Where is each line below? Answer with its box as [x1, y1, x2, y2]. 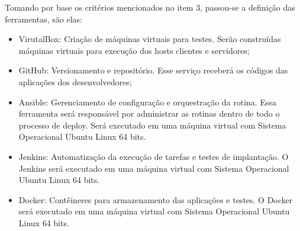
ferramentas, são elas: [5, 12, 82, 25]
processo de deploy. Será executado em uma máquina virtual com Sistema [18, 118, 286, 131]
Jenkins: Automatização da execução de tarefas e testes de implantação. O [18, 150, 289, 162]
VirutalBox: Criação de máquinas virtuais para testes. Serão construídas [18, 33, 281, 45]
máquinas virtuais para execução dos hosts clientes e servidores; [18, 44, 250, 56]
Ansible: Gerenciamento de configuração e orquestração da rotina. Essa [18, 95, 276, 108]
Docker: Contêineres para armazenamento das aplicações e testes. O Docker [18, 193, 293, 206]
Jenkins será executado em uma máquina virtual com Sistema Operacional [18, 162, 289, 174]
